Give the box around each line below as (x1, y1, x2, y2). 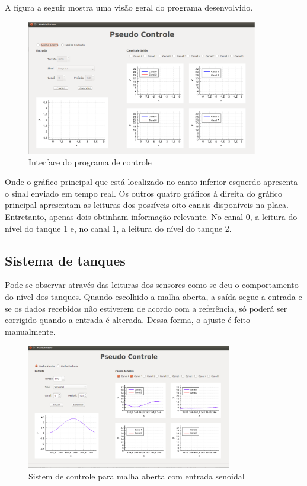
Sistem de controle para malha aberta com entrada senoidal (28, 469, 245, 482)
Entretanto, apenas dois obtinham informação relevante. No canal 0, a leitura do (5, 210, 298, 223)
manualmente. (5, 325, 56, 337)
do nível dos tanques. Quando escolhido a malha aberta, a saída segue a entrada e (5, 290, 302, 303)
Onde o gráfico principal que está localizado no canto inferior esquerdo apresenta (5, 175, 298, 188)
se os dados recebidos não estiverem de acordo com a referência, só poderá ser (5, 302, 287, 314)
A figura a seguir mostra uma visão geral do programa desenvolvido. (5, 1, 253, 13)
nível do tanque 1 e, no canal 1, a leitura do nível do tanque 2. (5, 222, 232, 234)
